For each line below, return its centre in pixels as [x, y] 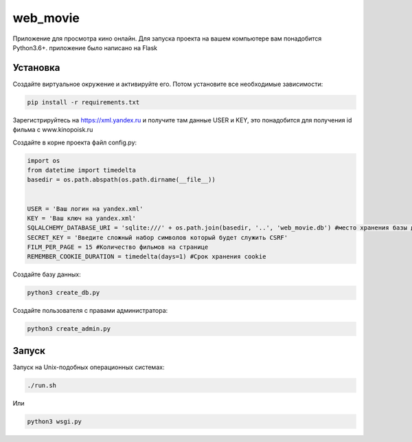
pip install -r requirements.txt [83, 102]
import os [44, 161]
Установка [36, 68]
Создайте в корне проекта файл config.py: [75, 142]
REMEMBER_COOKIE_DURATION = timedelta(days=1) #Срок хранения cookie [147, 257]
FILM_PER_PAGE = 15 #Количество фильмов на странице [118, 247]
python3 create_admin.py [69, 329]
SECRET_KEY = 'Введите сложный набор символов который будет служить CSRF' [158, 237]
